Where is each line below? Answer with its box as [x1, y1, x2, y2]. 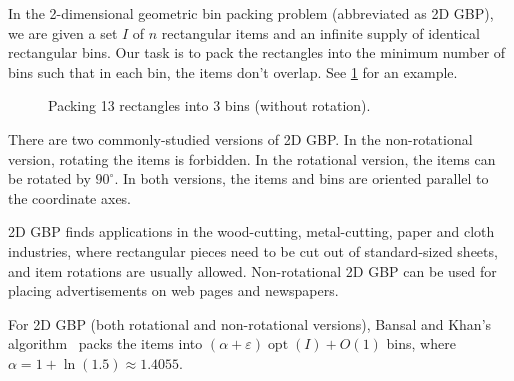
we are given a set [8, 22, 118, 43]
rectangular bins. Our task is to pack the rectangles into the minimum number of [8, 42, 506, 63]
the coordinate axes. [8, 187, 132, 208]
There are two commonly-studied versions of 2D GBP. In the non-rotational [8, 128, 473, 149]
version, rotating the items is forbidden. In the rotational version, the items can [8, 148, 496, 169]
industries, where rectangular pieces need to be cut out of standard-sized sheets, [8, 240, 498, 261]
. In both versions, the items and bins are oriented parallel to [114, 168, 489, 189]
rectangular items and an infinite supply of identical [161, 22, 480, 43]
